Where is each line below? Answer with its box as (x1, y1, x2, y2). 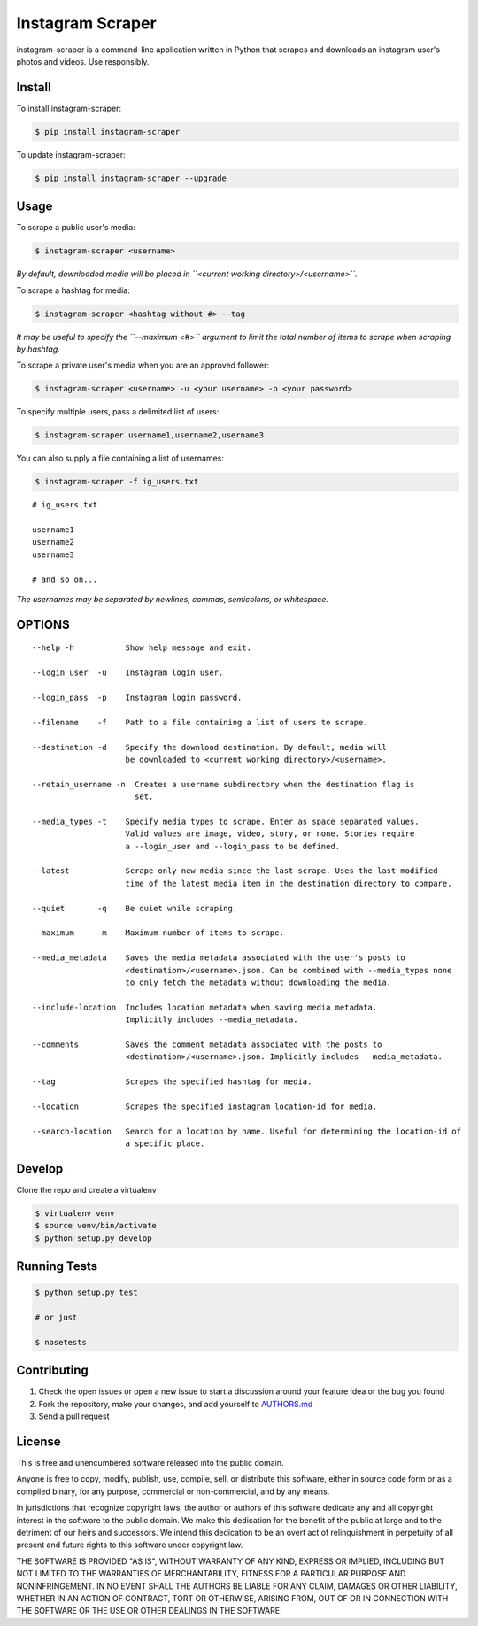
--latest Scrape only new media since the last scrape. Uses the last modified (32, 866, 438, 876)
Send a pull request (38, 1411, 110, 1421)
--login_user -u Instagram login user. (32, 668, 224, 677)
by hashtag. (16, 344, 61, 354)
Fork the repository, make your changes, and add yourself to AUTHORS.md (38, 1398, 313, 1409)
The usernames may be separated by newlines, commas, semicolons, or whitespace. (16, 594, 329, 605)
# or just (35, 1312, 78, 1323)
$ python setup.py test (35, 1288, 139, 1297)
